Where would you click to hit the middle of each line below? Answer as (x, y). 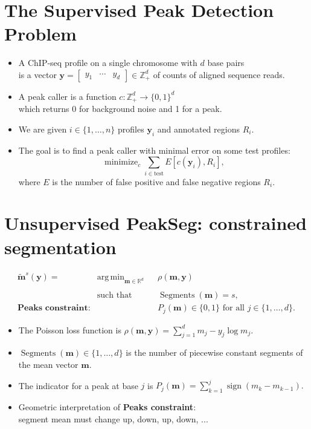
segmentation (60, 247)
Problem (40, 34)
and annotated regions (198, 129)
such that (114, 296)
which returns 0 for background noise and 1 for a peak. (120, 109)
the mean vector (48, 365)
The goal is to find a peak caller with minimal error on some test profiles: (154, 150)
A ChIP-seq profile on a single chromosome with (108, 63)
